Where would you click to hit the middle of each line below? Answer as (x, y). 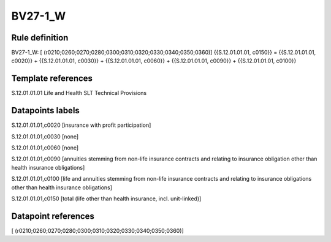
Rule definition (40, 38)
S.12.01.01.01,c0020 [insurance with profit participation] (81, 125)
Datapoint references (53, 216)
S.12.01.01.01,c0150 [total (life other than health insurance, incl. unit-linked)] (106, 199)
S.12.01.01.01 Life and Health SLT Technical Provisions (79, 93)
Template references (52, 79)
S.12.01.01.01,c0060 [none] (45, 148)
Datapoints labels (45, 111)
